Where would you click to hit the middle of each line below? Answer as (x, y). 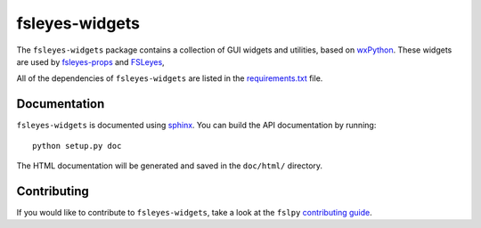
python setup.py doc (77, 146)
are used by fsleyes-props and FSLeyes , (90, 61)
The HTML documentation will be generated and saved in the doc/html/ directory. (170, 166)
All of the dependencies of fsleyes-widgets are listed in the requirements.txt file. (170, 78)
